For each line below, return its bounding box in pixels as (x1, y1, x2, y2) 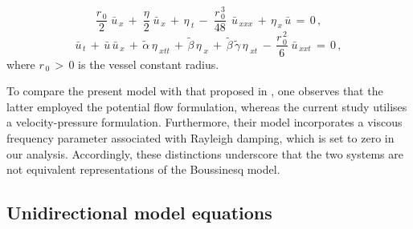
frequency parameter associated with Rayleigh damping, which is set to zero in (6, 129, 395, 146)
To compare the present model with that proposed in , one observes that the (6, 82, 383, 99)
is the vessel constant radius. (78, 55, 219, 72)
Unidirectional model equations (6, 200, 272, 225)
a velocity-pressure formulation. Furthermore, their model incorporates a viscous (6, 114, 403, 131)
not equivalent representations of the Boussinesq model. (6, 161, 280, 178)
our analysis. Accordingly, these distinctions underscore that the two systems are (6, 145, 403, 162)
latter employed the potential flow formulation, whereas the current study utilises (6, 98, 407, 114)
